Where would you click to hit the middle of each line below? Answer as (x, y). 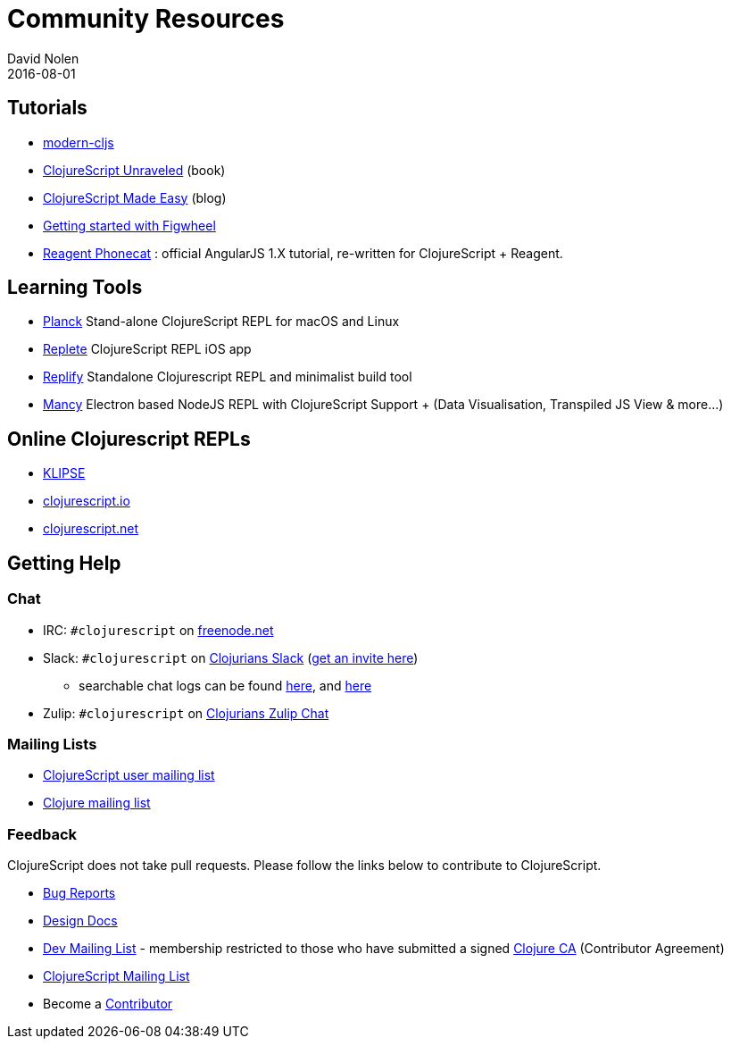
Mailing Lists (52, 744)
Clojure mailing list (97, 803)
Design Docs (80, 920)
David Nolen (43, 58)
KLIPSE (64, 473)
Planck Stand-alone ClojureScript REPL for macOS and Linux (221, 322)
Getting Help (64, 563)
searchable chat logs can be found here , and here (225, 685)
